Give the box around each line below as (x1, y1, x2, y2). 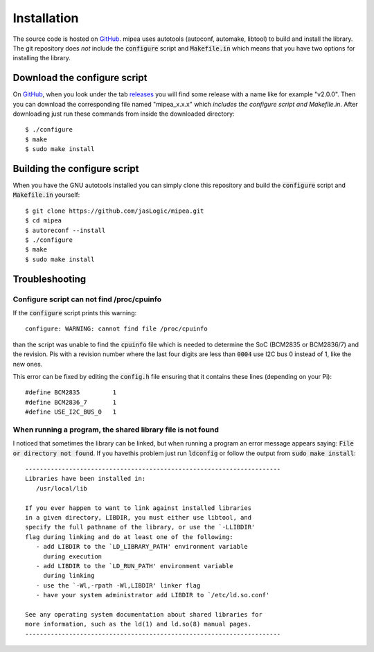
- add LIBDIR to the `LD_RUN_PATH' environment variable (35, 562, 233, 570)
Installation (12, 10, 79, 26)
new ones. (12, 360, 43, 368)
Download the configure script (12, 72, 148, 84)
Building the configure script (12, 163, 139, 175)
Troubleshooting (12, 273, 87, 285)
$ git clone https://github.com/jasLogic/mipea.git (25, 206, 204, 215)
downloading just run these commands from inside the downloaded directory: (12, 109, 235, 118)
